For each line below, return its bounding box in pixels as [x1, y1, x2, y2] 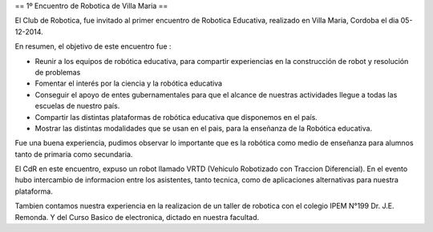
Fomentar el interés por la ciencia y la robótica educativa [34, 78, 223, 88]
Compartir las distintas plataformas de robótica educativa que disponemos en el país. [34, 112, 318, 122]
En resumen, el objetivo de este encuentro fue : [14, 42, 172, 51]
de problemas [34, 67, 81, 77]
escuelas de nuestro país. [34, 101, 120, 111]
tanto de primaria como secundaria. [14, 149, 133, 159]
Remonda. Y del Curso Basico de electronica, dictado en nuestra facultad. [14, 212, 260, 222]
